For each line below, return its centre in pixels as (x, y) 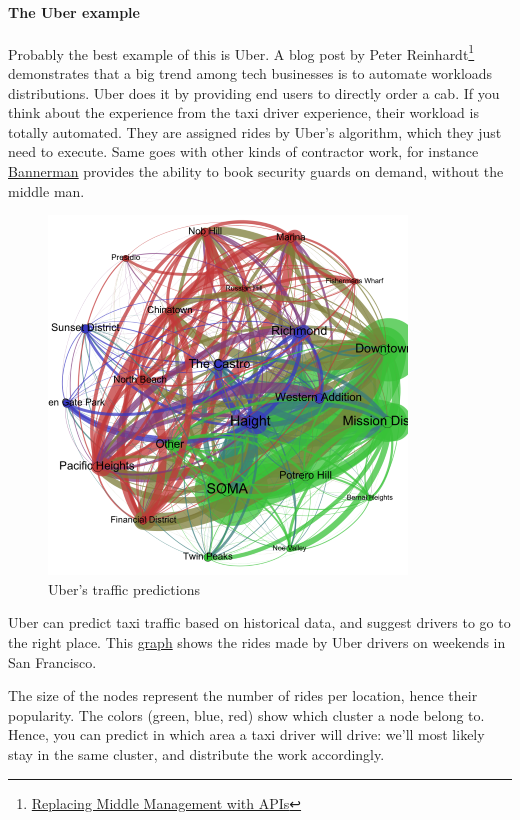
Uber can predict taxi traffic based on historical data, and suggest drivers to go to (259, 622)
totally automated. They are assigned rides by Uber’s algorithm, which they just (255, 131)
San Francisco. (52, 661)
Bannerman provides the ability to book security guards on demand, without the (256, 171)
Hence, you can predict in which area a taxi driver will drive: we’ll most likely (246, 734)
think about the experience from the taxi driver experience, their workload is (243, 112)
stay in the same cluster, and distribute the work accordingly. (196, 753)
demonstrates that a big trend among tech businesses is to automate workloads (250, 73)
